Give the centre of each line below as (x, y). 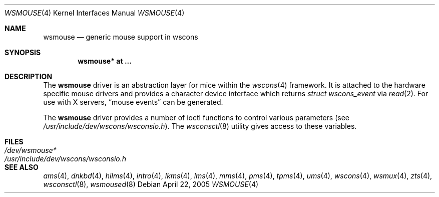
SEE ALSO (22, 167)
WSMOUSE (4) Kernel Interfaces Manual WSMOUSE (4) (95, 13)
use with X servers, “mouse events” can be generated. (133, 102)
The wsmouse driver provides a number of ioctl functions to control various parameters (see (196, 118)
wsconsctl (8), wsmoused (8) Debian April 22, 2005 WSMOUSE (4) (151, 184)
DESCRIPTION (29, 76)
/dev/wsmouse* (31, 150)
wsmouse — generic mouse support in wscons (121, 37)
